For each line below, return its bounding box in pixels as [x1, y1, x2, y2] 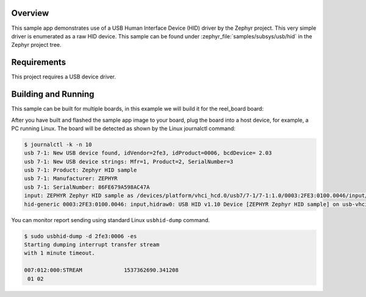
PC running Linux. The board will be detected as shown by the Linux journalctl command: [11, 125, 236, 132]
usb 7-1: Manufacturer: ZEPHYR [24, 175, 118, 182]
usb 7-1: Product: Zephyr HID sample [24, 167, 137, 173]
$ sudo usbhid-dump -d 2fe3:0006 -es [24, 232, 137, 240]
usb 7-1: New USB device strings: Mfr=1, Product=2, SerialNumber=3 [24, 158, 234, 165]
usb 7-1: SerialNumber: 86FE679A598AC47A [24, 183, 150, 190]
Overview [11, 8, 49, 18]
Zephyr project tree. [11, 41, 62, 49]
